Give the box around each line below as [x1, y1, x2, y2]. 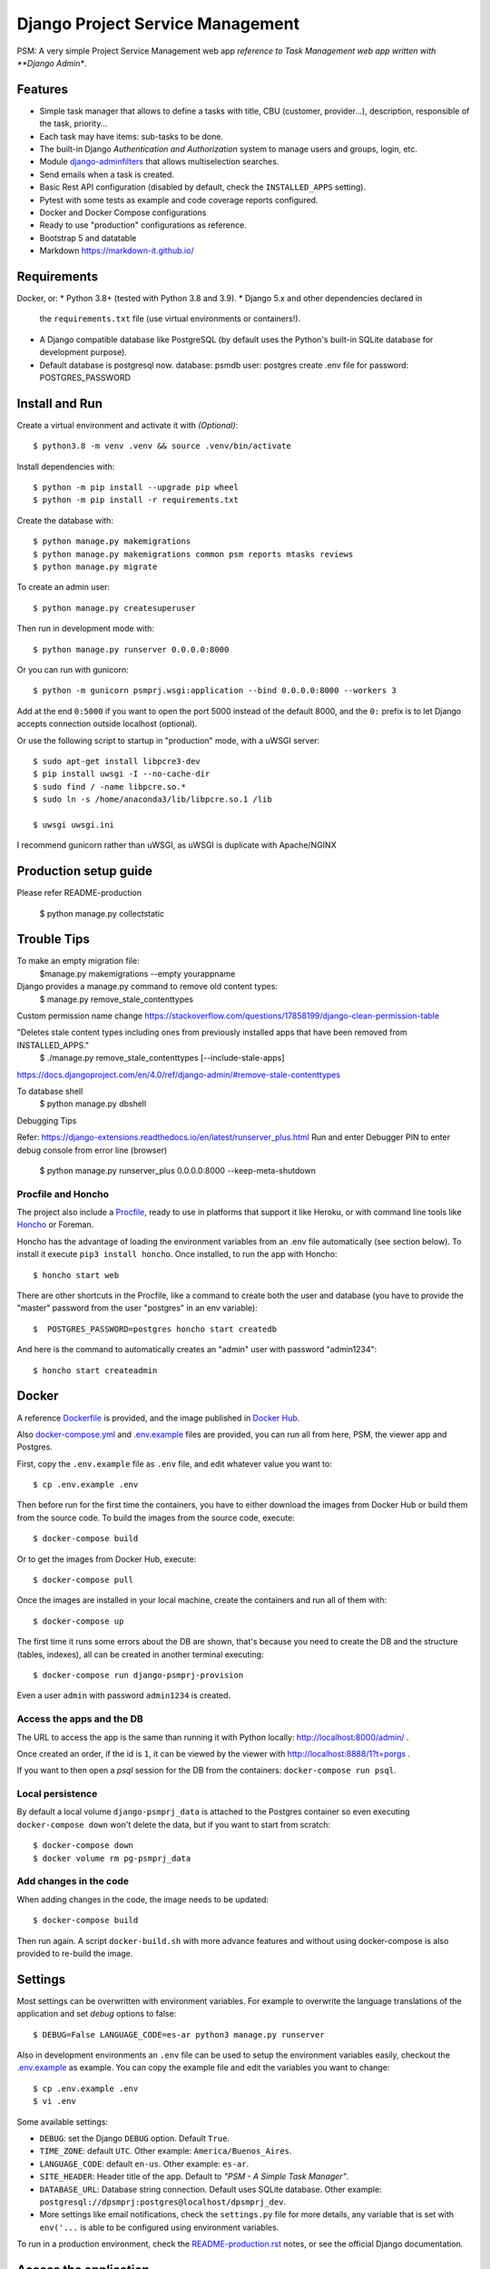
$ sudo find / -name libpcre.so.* [33, 781, 186, 791]
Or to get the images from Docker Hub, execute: [16, 1553, 197, 1565]
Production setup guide [16, 863, 153, 879]
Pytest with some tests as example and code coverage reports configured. [39, 194, 318, 205]
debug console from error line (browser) [16, 1144, 168, 1155]
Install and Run [16, 396, 103, 411]
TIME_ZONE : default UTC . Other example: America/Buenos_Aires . [39, 2146, 292, 2156]
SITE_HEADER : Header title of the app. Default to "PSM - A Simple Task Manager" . [39, 2171, 349, 2182]
